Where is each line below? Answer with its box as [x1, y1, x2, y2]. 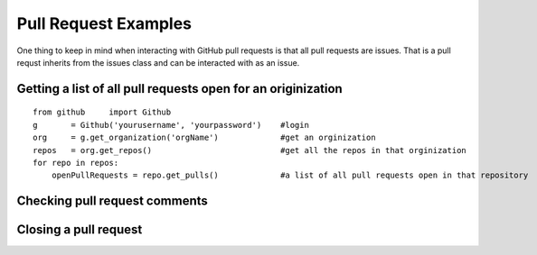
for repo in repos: [33, 158, 119, 168]
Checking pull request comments [16, 194, 208, 209]
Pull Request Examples [16, 14, 193, 33]
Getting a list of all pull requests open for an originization [16, 81, 343, 96]
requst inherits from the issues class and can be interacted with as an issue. [16, 57, 300, 68]
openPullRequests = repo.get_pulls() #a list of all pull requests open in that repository [51, 170, 529, 180]
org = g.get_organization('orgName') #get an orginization [33, 132, 376, 143]
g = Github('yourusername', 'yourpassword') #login [33, 120, 309, 130]
